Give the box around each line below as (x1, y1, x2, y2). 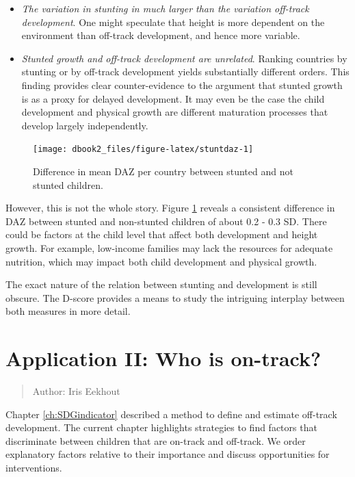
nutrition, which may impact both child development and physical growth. (5, 254, 317, 268)
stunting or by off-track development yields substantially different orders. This (21, 64, 350, 79)
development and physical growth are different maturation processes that (21, 105, 328, 119)
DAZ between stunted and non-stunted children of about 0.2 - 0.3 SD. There (5, 214, 327, 228)
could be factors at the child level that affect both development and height (5, 227, 318, 242)
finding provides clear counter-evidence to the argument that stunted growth (21, 77, 343, 92)
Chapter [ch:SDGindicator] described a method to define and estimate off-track (5, 407, 337, 421)
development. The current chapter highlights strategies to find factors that (5, 420, 317, 435)
